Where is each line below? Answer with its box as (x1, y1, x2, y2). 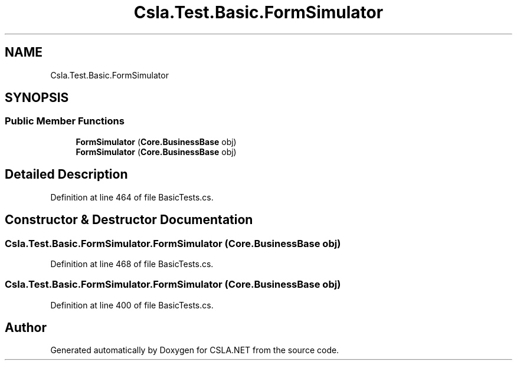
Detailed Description (5, 167, 128, 182)
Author (5, 320, 47, 336)
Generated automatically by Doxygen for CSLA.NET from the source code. (50, 345, 339, 356)
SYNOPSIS (5, 90, 69, 106)
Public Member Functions (5, 115, 125, 127)
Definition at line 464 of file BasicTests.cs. (50, 192, 214, 202)
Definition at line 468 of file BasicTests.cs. (50, 258, 214, 269)
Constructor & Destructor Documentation (5, 212, 253, 228)
